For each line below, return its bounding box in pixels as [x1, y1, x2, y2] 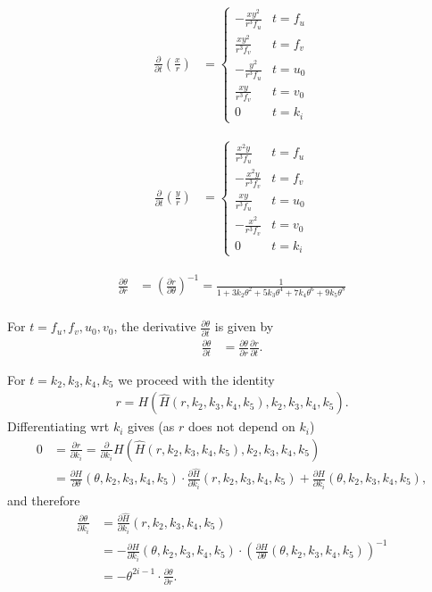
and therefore [7, 490, 80, 509]
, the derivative [113, 317, 196, 336]
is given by [214, 317, 274, 336]
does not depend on [187, 417, 295, 436]
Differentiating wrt [7, 417, 110, 436]
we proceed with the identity [118, 370, 275, 388]
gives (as [128, 417, 175, 436]
